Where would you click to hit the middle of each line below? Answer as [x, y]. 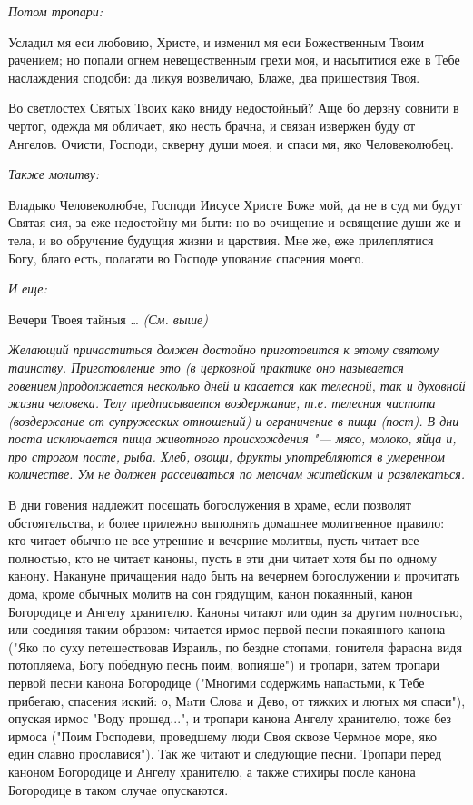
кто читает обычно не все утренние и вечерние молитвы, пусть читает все [214, 540]
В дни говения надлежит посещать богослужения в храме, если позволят [210, 505]
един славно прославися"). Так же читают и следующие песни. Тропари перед [225, 754]
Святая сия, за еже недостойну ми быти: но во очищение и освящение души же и [235, 222]
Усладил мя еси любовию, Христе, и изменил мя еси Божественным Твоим [217, 41]
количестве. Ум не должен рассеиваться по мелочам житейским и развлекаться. [237, 474]
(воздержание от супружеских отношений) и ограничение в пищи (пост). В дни [234, 420]
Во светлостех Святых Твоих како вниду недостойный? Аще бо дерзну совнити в [234, 108]
